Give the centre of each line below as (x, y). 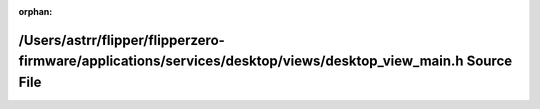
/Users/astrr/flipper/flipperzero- (121, 40)
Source (489, 61)
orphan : (35, 11)
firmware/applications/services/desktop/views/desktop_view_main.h (241, 61)
